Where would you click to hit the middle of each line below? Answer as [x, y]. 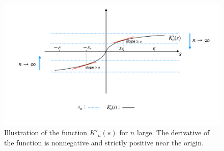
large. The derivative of [173, 132]
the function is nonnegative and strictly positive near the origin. [104, 142]
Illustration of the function [46, 132]
